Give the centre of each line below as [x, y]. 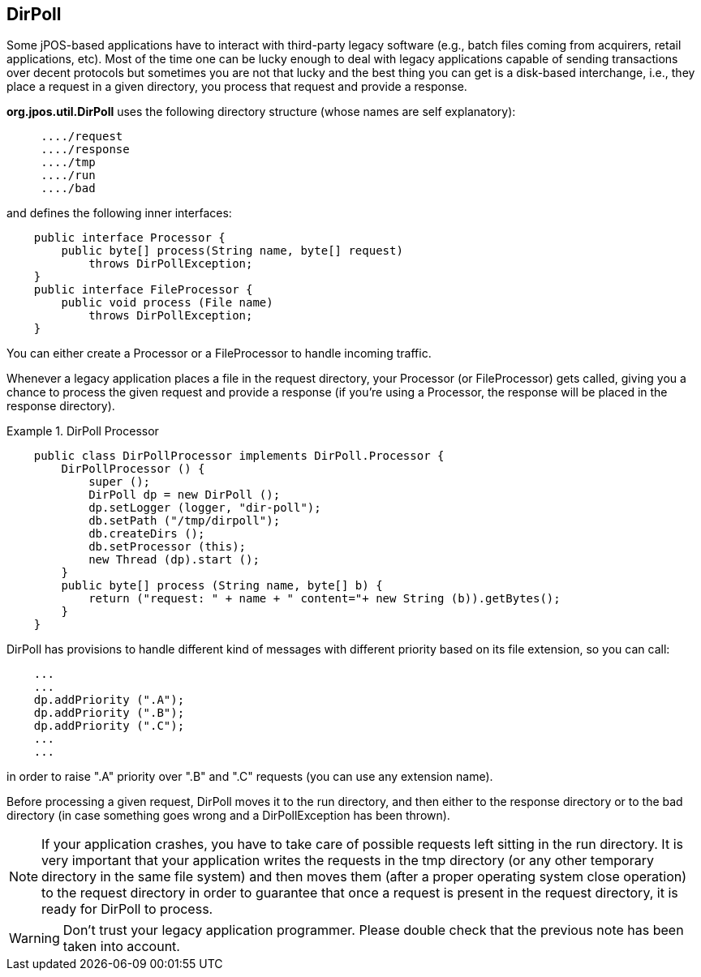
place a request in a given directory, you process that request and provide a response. [237, 87]
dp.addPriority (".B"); [109, 713]
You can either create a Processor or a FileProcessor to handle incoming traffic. [219, 354]
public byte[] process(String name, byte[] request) [232, 251]
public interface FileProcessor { [143, 290]
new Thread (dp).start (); [174, 560]
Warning [34, 938]
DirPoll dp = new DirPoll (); [185, 495]
